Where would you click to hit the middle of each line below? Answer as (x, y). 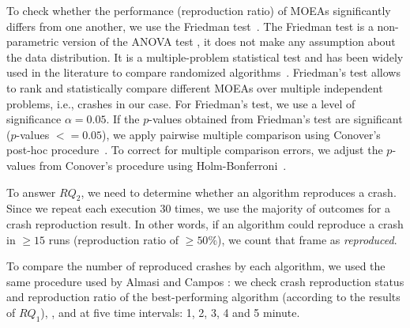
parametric (33, 41)
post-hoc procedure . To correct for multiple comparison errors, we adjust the (195, 150)
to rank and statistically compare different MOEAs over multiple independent (195, 87)
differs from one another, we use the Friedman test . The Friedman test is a (190, 26)
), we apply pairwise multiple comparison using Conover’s (241, 134)
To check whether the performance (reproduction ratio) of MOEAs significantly (199, 10)
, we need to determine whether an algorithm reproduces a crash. (239, 192)
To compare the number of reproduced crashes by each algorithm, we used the (196, 266)
